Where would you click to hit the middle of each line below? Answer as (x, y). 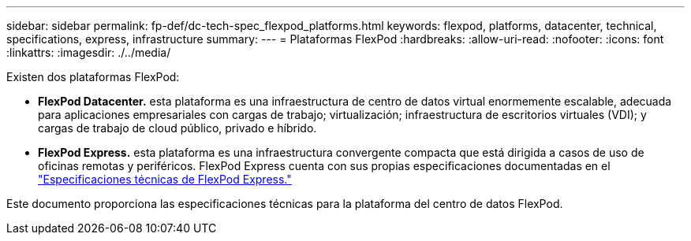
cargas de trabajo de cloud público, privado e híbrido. (177, 128)
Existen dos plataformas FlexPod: (93, 77)
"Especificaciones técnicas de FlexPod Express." (165, 179)
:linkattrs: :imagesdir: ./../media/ (89, 52)
